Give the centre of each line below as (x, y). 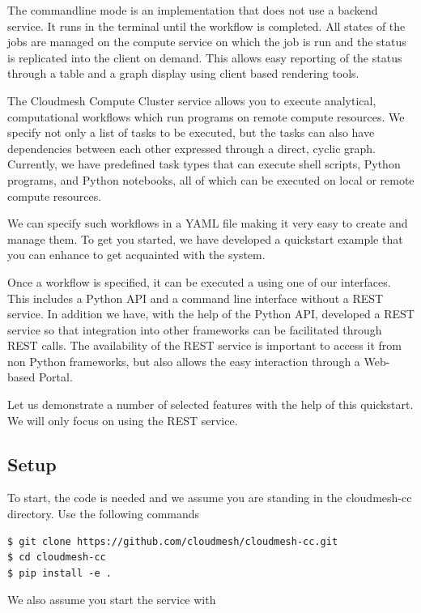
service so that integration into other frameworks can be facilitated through (195, 329)
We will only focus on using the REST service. (123, 420)
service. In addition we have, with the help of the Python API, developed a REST (211, 314)
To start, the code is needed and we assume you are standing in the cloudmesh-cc (210, 498)
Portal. (55, 377)
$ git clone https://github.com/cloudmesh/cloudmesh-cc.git (173, 541)
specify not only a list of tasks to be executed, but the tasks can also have (191, 132)
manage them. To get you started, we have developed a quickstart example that (205, 238)
